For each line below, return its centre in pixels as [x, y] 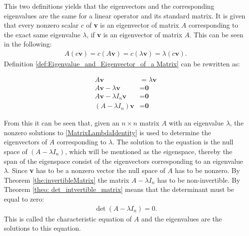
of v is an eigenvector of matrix [132, 25]
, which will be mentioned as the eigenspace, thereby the [149, 151]
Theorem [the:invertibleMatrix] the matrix [67, 180]
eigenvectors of [26, 142]
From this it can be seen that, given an [62, 123]
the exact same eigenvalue [42, 34]
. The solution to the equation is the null [173, 142]
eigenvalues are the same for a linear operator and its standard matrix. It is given [125, 15]
